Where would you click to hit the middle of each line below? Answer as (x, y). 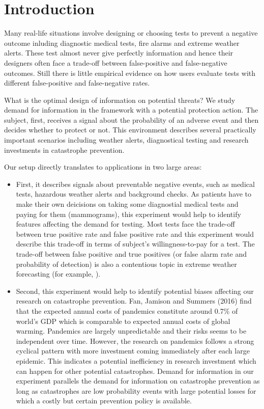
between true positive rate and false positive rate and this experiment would (135, 234)
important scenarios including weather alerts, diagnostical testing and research (126, 140)
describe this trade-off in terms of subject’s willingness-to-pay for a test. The (135, 244)
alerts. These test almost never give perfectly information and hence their (119, 53)
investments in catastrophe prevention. (64, 149)
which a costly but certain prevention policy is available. (104, 401)
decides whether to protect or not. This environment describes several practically (130, 130)
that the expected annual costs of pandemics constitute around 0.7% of (127, 310)
